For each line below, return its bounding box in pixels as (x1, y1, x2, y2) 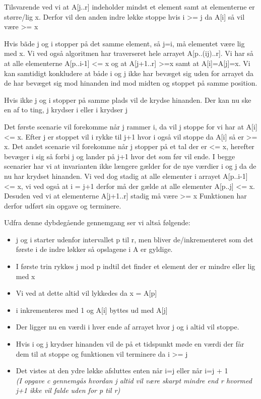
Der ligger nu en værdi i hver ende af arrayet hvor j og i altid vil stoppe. (16, 321, 239, 332)
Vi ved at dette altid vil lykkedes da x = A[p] (16, 288, 157, 298)
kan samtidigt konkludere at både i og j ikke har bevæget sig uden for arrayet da (4, 68, 254, 78)
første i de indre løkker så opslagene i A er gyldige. (16, 244, 173, 254)
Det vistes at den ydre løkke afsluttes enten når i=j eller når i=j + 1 (16, 365, 228, 376)
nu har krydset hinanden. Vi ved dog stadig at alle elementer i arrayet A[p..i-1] (4, 170, 248, 181)
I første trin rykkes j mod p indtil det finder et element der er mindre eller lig (16, 261, 255, 272)
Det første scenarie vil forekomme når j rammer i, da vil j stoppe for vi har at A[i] (4, 121, 257, 131)
